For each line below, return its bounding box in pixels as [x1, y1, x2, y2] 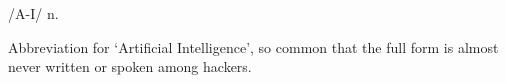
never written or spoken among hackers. [8, 56, 252, 77]
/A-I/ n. [8, 3, 59, 23]
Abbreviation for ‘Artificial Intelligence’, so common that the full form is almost [8, 36, 499, 57]
